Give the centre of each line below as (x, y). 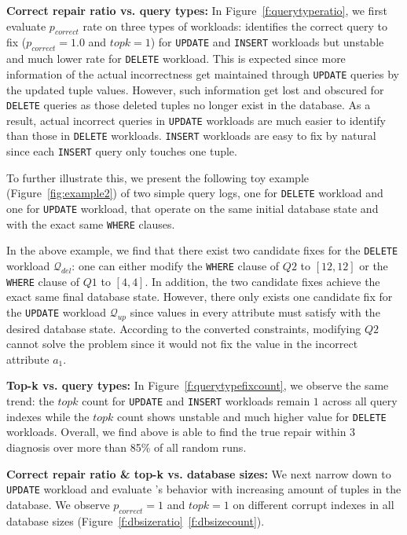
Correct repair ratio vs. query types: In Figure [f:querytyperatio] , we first (197, 10)
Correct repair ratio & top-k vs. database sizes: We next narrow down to (199, 473)
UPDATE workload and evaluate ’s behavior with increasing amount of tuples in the (204, 489)
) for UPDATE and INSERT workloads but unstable (267, 42)
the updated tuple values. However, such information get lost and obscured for (195, 89)
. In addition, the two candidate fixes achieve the (262, 281)
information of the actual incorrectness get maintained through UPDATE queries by (203, 73)
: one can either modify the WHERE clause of (176, 265)
